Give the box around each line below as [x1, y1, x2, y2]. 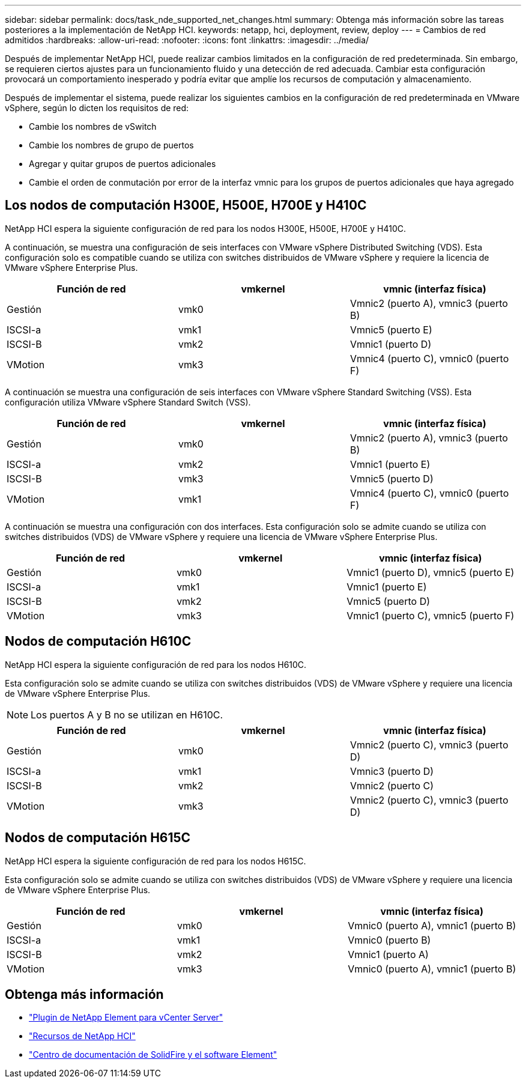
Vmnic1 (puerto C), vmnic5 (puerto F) [346, 609, 515, 622]
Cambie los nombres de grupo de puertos [29, 140, 194, 150]
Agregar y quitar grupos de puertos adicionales [29, 159, 216, 169]
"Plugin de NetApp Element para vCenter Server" [29, 1012, 223, 1023]
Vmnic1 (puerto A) [348, 948, 429, 960]
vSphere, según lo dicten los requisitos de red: [5, 103, 189, 113]
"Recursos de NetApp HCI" [29, 1031, 136, 1042]
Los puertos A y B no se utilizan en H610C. [31, 708, 223, 721]
